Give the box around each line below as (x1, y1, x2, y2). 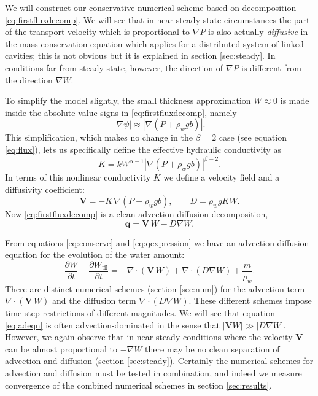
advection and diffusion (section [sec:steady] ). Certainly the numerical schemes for (5, 354, 314, 367)
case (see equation (219, 131, 287, 144)
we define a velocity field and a (163, 171, 280, 184)
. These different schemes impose (188, 294, 312, 307)
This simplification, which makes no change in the (5, 131, 193, 144)
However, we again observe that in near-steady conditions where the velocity (5, 330, 293, 343)
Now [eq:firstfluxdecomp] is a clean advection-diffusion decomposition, (5, 208, 268, 220)
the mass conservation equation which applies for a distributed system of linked (5, 37, 304, 50)
